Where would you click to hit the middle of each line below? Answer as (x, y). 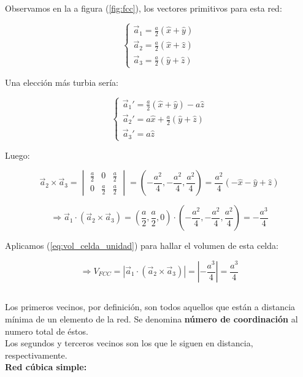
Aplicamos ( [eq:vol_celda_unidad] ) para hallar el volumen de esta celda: (142, 246)
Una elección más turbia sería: (62, 82)
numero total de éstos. (47, 331)
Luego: (17, 155)
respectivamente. (36, 355)
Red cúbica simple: (46, 367)
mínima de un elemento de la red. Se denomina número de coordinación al (151, 318)
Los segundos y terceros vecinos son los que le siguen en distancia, (129, 343)
